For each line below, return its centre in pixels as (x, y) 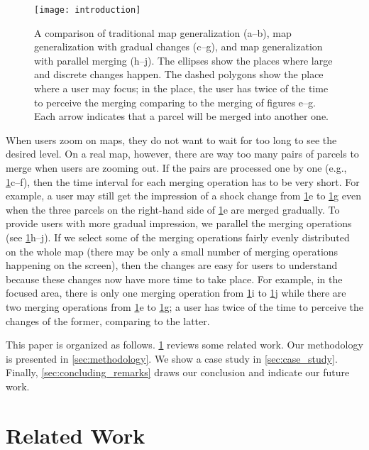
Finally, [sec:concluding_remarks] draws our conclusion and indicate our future (178, 372)
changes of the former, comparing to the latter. (108, 320)
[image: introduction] (88, 10)
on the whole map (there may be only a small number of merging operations (172, 251)
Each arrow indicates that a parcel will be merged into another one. (182, 116)
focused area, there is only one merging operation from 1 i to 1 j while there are (176, 293)
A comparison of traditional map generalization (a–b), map (163, 32)
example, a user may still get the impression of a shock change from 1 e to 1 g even (183, 196)
